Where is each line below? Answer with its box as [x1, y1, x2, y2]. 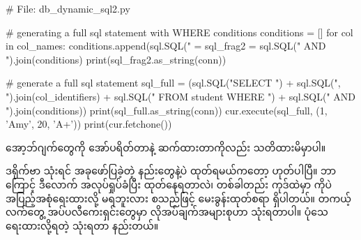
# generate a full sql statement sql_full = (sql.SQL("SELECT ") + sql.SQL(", [6, 75, 341, 90]
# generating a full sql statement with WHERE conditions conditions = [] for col [6, 24, 353, 39]
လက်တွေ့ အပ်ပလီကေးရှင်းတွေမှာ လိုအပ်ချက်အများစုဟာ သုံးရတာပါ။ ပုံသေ [6, 204, 328, 219]
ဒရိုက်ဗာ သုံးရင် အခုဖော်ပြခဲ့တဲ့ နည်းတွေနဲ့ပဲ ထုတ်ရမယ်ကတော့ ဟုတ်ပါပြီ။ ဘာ [6, 163, 337, 178]
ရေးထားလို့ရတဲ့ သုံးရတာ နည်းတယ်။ [6, 218, 159, 232]
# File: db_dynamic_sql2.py [6, 1, 130, 15]
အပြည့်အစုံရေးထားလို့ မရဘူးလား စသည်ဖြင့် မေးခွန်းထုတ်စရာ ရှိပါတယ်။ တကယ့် [6, 190, 351, 205]
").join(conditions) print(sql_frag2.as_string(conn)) [6, 52, 226, 66]
